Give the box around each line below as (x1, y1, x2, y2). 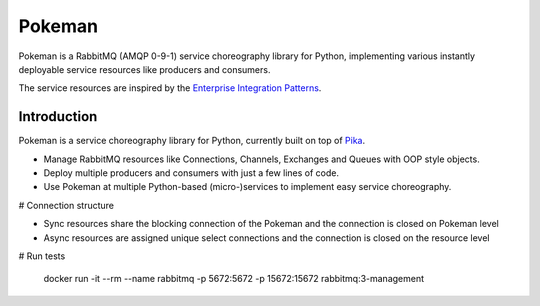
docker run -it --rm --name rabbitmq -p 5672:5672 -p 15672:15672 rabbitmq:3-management (43, 273, 425, 285)
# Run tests (18, 250, 66, 262)
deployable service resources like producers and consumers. (18, 63, 271, 75)
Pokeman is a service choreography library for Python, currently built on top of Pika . (18, 135, 365, 147)
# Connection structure (18, 199, 115, 211)
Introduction (18, 108, 98, 125)
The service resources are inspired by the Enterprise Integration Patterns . (18, 82, 322, 94)
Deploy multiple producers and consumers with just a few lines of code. (43, 167, 340, 179)
